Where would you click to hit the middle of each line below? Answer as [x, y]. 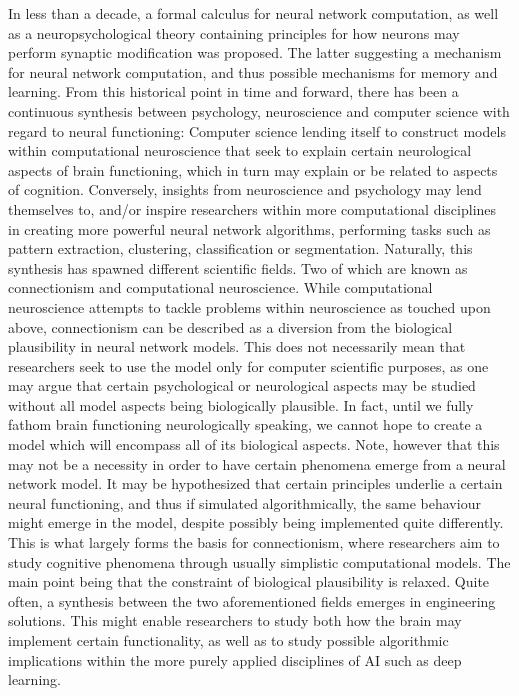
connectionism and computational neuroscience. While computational [220, 287]
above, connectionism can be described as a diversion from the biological [230, 326]
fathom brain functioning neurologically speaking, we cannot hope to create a [245, 424]
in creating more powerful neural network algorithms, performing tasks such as [249, 228]
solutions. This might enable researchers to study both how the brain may [235, 620]
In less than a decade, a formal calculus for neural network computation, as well [253, 13]
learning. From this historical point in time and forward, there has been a [233, 91]
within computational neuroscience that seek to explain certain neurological [240, 150]
